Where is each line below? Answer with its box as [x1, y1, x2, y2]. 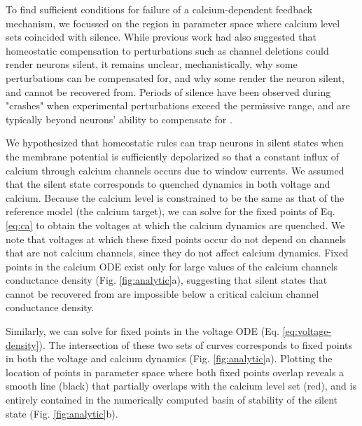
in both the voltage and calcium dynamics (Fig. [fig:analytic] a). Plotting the [6, 351, 333, 366]
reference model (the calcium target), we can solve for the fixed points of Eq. [6, 204, 335, 219]
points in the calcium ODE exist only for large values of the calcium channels [6, 259, 338, 273]
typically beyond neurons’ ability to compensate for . [6, 111, 232, 126]
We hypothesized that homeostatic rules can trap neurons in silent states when [6, 135, 344, 150]
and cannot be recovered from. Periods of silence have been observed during [6, 84, 331, 99]
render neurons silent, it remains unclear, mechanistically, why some [6, 57, 298, 71]
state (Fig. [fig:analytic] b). [6, 406, 118, 420]
